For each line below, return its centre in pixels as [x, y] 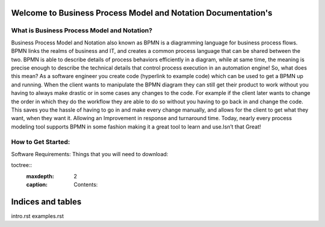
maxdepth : [40, 176]
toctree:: [22, 165]
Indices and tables [46, 201]
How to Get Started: [41, 142]
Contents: [86, 184]
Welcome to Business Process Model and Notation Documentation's [142, 13]
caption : [37, 184]
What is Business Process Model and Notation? [82, 31]
